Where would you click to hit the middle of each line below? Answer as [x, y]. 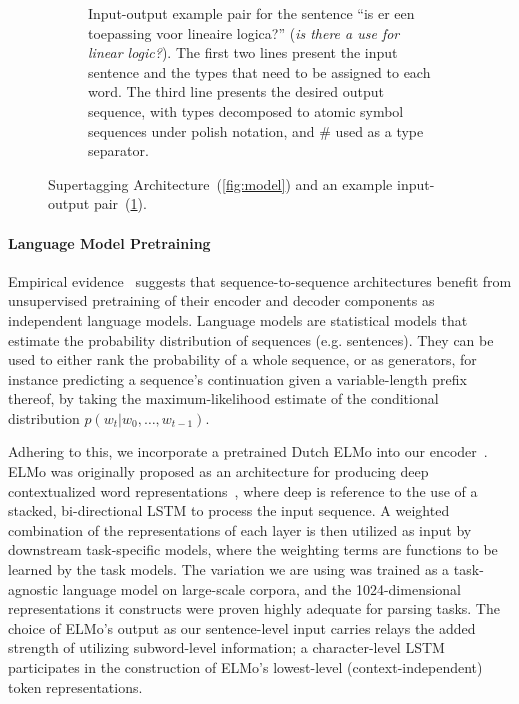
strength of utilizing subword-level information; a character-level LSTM [226, 647]
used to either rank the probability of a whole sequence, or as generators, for [242, 359]
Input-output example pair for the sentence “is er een [251, 13]
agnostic [33, 588]
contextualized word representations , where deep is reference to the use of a [243, 490]
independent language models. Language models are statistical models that [238, 319]
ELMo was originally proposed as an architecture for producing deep [218, 471]
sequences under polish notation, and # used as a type [256, 130]
